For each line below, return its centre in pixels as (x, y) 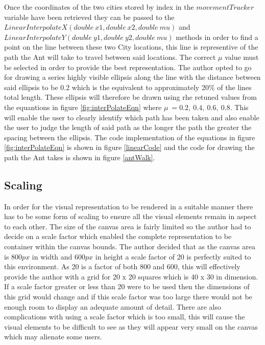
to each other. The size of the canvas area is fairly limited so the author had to (128, 226)
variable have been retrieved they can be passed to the (89, 17)
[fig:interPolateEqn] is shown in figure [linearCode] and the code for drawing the (129, 147)
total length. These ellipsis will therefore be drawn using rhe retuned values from (130, 97)
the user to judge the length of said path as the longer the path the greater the (128, 127)
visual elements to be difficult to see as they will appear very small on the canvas (131, 326)
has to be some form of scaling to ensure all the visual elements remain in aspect (130, 216)
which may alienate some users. (53, 337)
